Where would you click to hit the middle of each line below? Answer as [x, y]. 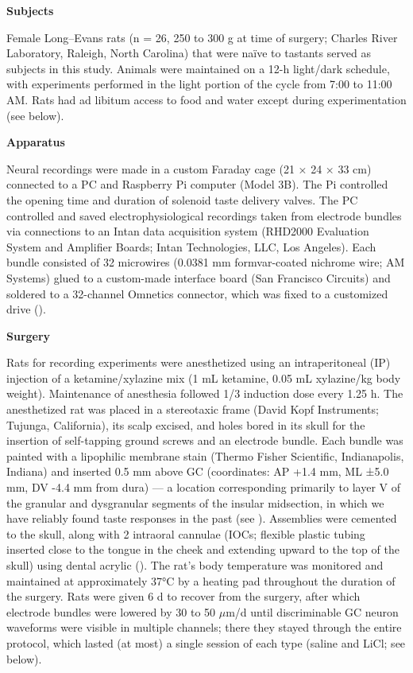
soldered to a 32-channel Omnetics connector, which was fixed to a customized [197, 293]
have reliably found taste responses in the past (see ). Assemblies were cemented [202, 518]
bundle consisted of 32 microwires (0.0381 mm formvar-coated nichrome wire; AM [206, 262]
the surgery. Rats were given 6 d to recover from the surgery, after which [183, 596]
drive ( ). [26, 309]
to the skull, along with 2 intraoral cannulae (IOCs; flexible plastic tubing [186, 533]
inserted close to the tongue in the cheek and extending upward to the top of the [203, 549]
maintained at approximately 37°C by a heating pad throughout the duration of [201, 580]
